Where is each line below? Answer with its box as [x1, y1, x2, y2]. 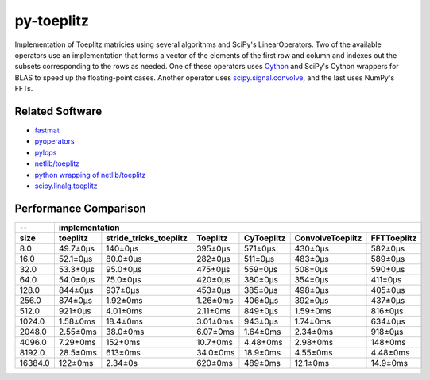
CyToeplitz [243, 232, 286, 244]
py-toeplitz [14, 12, 89, 29]
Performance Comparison [14, 202, 146, 215]
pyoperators [34, 136, 75, 146]
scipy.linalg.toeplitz [34, 181, 98, 190]
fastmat [34, 125, 60, 135]
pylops [34, 148, 57, 157]
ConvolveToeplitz [294, 232, 362, 244]
